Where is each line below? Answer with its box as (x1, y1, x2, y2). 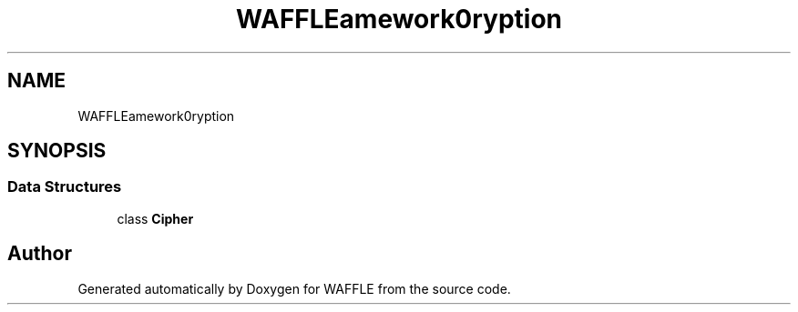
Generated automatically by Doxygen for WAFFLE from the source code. (77, 280, 511, 297)
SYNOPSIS (7, 139, 107, 163)
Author (7, 242, 72, 266)
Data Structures (7, 177, 122, 196)
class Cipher (117, 210, 194, 226)
